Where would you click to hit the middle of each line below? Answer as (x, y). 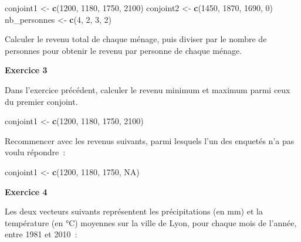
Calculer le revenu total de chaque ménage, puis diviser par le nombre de (136, 39)
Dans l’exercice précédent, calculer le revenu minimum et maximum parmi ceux (148, 89)
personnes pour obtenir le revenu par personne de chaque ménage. (124, 50)
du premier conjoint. (41, 101)
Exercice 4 (26, 191)
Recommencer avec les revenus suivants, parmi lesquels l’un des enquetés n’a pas (150, 140)
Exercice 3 (26, 70)
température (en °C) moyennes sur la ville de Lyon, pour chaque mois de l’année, (151, 222)
